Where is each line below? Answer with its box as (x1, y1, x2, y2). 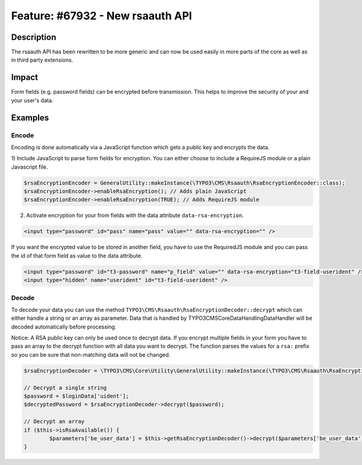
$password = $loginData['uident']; (24, 393, 129, 400)
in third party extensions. (11, 56, 74, 63)
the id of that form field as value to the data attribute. (11, 252, 143, 259)
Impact (11, 73, 39, 83)
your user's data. (11, 97, 54, 104)
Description (11, 32, 57, 42)
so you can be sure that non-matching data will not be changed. (11, 351, 171, 358)
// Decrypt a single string (24, 384, 107, 391)
